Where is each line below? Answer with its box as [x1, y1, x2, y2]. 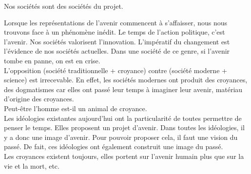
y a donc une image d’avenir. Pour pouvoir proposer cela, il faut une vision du [4, 132, 238, 142]
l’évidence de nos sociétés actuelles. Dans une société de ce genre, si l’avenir [4, 46, 230, 56]
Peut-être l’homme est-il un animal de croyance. [4, 103, 147, 113]
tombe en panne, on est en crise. [4, 55, 100, 65]
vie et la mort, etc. [4, 160, 59, 171]
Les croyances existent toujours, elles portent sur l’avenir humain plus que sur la [4, 151, 244, 161]
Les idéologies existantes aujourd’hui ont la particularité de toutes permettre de [4, 113, 242, 123]
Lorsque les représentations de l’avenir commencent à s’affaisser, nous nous [4, 17, 227, 27]
